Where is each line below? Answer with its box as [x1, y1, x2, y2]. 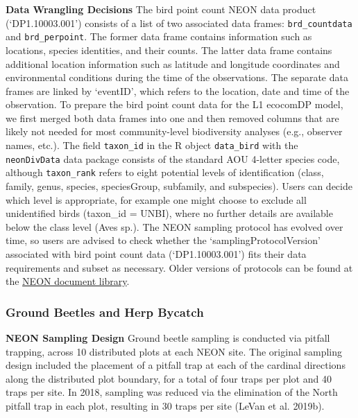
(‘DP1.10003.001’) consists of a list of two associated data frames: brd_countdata [6, 15, 352, 30]
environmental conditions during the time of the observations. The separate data [6, 70, 348, 85]
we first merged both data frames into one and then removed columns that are [6, 110, 339, 125]
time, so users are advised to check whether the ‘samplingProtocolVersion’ [6, 233, 321, 247]
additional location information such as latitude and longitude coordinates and [6, 56, 340, 71]
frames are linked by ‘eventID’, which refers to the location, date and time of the [6, 83, 350, 98]
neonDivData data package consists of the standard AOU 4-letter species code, [6, 151, 340, 166]
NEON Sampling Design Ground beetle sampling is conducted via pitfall [6, 331, 330, 345]
